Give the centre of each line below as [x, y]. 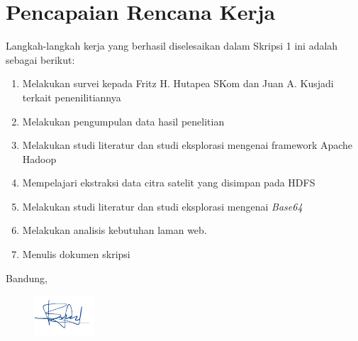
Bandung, [27, 278]
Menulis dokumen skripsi [76, 254]
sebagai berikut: [40, 59]
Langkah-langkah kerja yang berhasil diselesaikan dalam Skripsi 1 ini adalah [172, 46]
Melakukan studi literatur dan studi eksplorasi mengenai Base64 [162, 206]
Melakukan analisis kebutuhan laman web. [114, 230]
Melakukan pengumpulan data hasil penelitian [123, 121]
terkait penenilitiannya [72, 97]
